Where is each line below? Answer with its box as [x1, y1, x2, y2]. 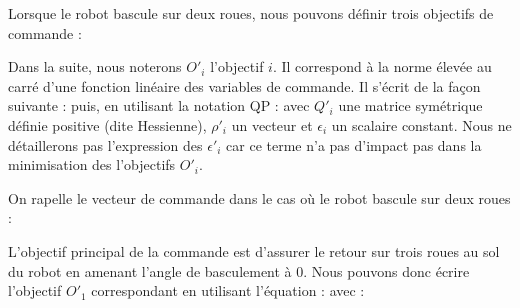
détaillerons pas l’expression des [8, 134, 203, 155]
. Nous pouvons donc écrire [303, 260, 470, 281]
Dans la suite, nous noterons [8, 56, 182, 77]
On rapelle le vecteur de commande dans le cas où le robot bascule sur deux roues [8, 187, 511, 208]
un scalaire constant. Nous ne [331, 114, 512, 135]
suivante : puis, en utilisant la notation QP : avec [8, 95, 310, 116]
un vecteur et [231, 114, 313, 135]
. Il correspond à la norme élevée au [272, 56, 492, 77]
